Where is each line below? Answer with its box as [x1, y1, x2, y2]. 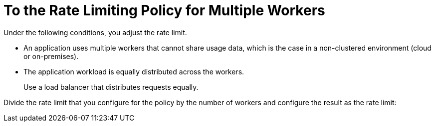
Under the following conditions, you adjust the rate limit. [3, 28, 187, 37]
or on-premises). [23, 52, 79, 61]
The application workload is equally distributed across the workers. [23, 67, 244, 76]
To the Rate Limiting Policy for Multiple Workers [3, 2, 325, 19]
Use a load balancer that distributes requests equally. [23, 82, 199, 91]
